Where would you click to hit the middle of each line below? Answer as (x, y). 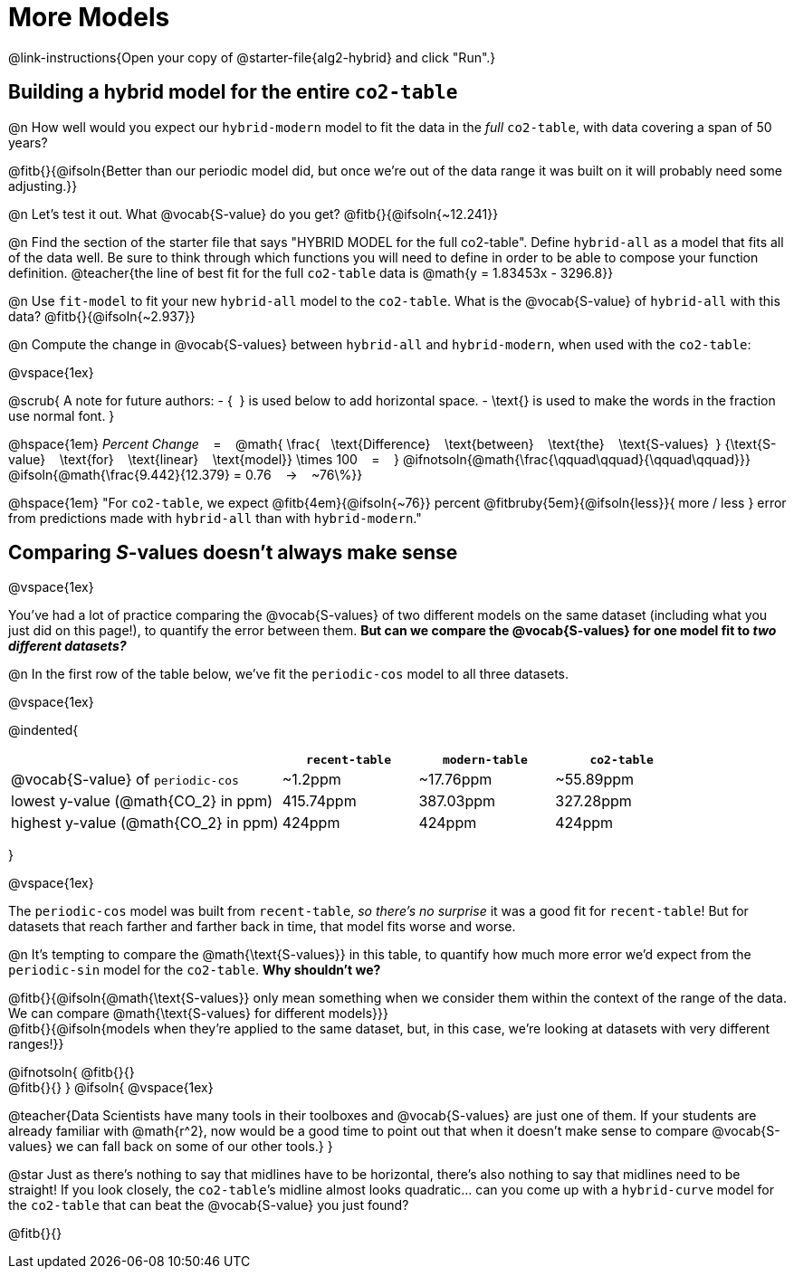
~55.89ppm (595, 780)
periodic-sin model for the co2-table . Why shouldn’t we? (195, 970)
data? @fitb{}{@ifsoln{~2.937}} (102, 316)
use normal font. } (62, 415)
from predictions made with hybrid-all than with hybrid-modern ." (215, 518)
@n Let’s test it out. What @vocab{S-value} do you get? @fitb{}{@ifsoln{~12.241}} (254, 214)
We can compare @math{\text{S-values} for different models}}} (198, 1014)
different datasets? (67, 646)
